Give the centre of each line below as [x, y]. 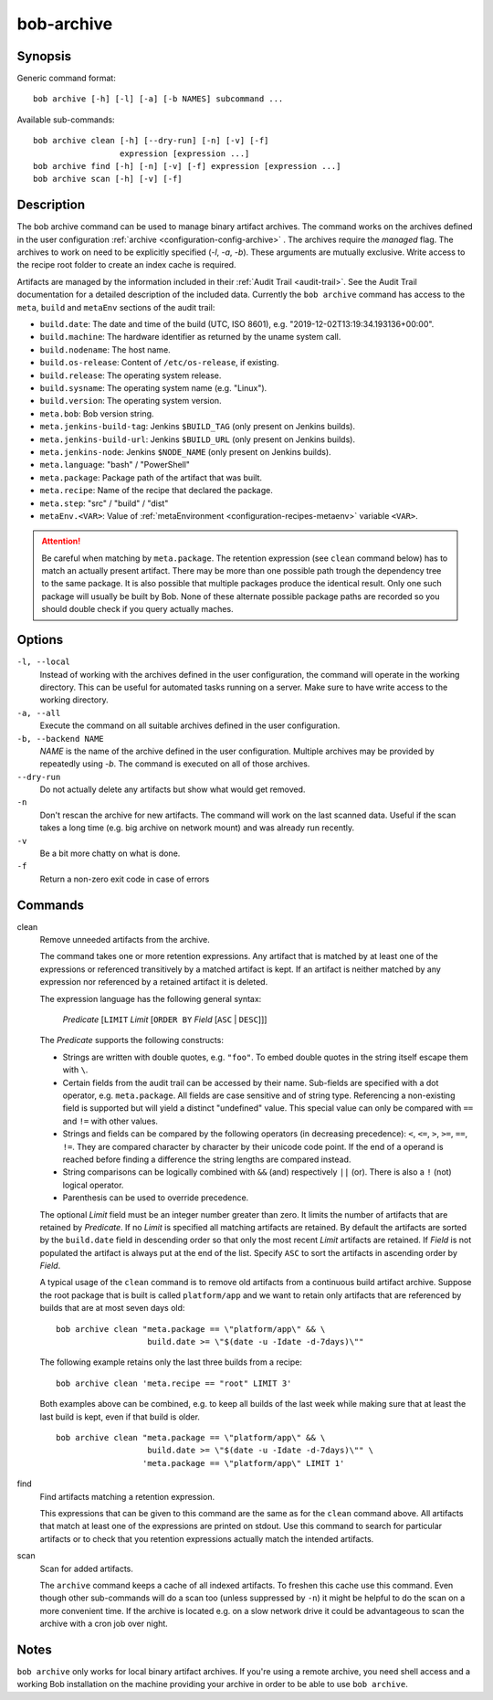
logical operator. [93, 1185]
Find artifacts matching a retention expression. [127, 1496]
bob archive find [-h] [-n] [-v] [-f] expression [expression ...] [187, 166]
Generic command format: [66, 79]
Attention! [61, 541]
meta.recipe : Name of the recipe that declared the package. [156, 491]
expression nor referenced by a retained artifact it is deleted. [154, 982]
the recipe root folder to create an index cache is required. [126, 265]
